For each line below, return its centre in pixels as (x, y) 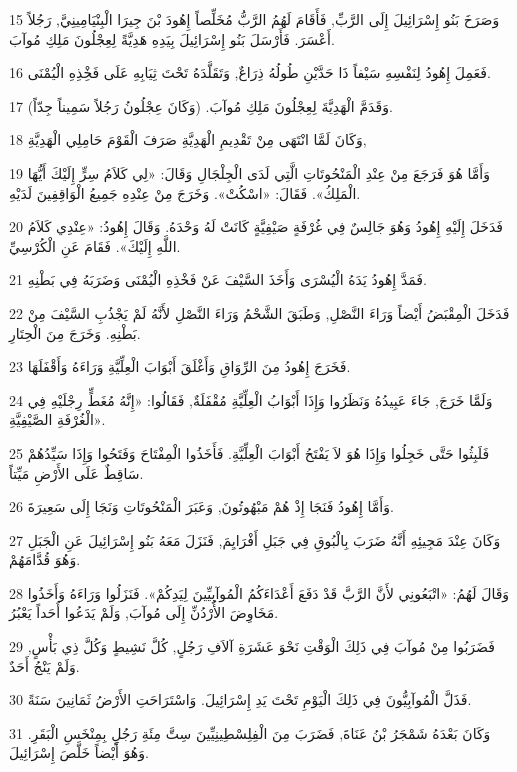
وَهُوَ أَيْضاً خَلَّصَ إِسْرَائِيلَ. (79, 752)
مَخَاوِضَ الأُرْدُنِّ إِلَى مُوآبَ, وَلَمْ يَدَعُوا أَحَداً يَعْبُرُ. (144, 612)
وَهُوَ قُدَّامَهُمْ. (45, 559)
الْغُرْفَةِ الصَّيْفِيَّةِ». (57, 419)
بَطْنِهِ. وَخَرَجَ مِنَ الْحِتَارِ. (75, 332)
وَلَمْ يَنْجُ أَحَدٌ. (44, 665)
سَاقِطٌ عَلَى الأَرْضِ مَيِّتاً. (76, 472)
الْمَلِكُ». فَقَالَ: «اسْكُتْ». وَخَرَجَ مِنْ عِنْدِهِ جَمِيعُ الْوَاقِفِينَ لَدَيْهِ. (185, 192)
